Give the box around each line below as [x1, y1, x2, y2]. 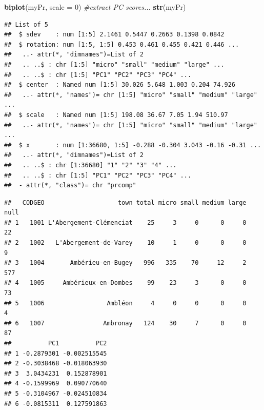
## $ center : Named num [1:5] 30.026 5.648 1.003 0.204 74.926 [4, 81, 236, 89]
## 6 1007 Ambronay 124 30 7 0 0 [4, 319, 247, 327]
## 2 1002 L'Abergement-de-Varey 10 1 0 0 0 [4, 239, 247, 247]
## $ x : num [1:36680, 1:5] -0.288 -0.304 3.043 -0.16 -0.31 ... [4, 141, 261, 149]
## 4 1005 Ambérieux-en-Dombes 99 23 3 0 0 [4, 279, 247, 287]
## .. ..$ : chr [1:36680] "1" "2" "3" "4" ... [4, 161, 177, 169]
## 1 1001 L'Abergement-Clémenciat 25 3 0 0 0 [4, 219, 247, 226]
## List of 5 [4, 21, 48, 28]
